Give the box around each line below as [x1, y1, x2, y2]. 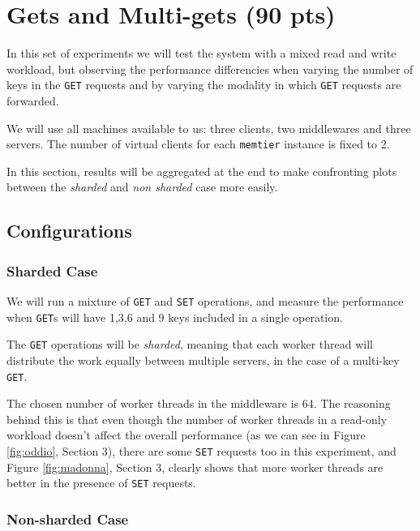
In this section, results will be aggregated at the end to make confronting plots [6, 162, 397, 179]
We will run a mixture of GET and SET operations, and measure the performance [6, 293, 404, 309]
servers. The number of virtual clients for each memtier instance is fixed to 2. [6, 135, 390, 152]
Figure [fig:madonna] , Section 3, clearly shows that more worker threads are [6, 458, 384, 475]
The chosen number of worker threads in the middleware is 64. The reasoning [6, 395, 391, 412]
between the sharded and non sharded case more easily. [6, 178, 278, 195]
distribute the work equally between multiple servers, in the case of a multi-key [6, 351, 400, 368]
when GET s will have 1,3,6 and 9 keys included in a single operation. [6, 308, 343, 325]
